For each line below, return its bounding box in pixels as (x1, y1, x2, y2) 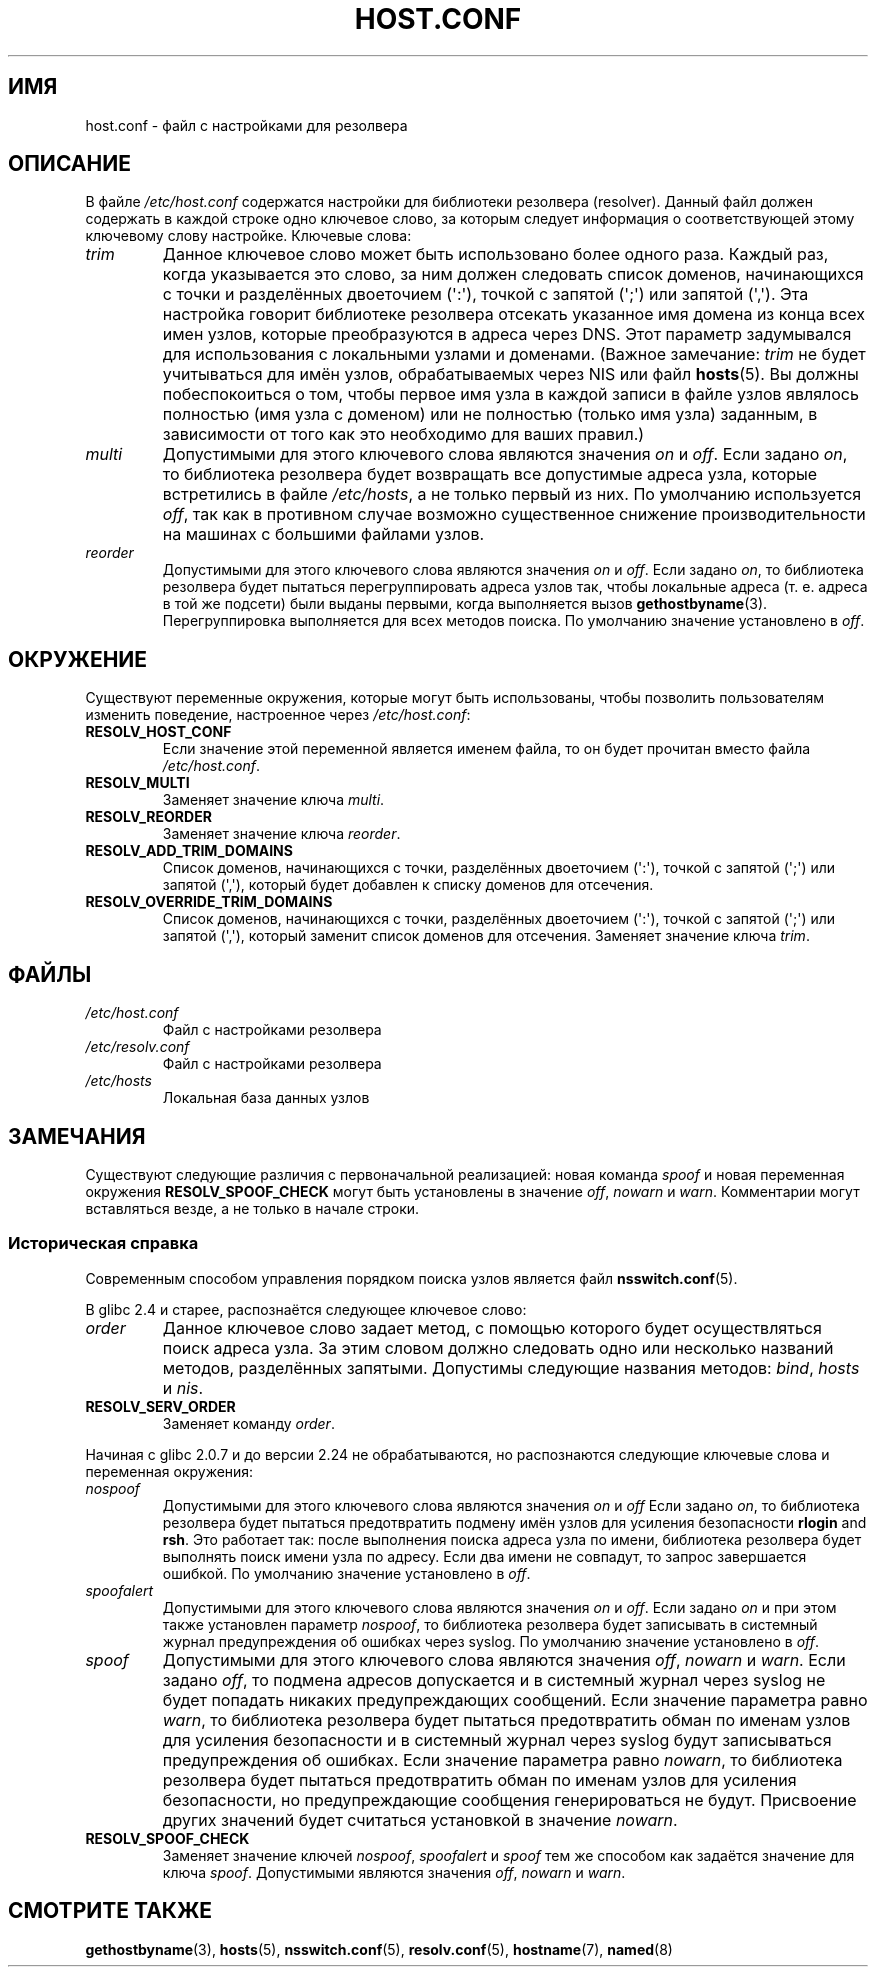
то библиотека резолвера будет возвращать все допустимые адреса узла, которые (162, 464, 818, 485)
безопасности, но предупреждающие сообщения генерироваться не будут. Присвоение (162, 1789, 857, 1810)
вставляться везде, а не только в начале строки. (85, 1199, 420, 1217)
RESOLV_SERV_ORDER (85, 1397, 236, 1415)
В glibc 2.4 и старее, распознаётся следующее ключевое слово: (85, 1300, 527, 1318)
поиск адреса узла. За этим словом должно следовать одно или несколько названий (162, 1337, 834, 1358)
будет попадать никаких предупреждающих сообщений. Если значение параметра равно (162, 1689, 868, 1710)
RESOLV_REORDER (85, 808, 212, 826)
